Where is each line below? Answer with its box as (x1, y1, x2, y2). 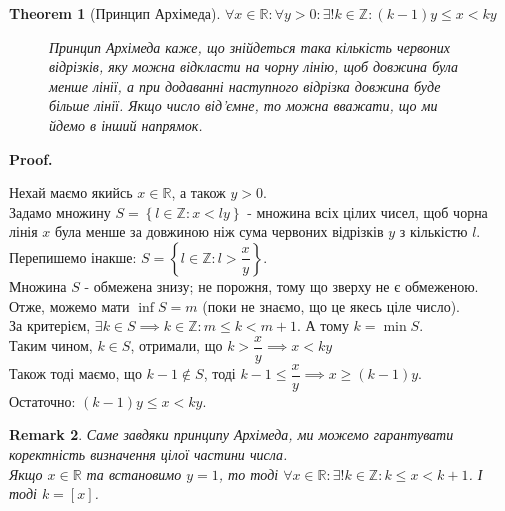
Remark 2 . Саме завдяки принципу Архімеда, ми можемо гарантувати (9, 424, 454, 445)
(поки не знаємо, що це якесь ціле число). (202, 295, 460, 316)
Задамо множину (9, 201, 111, 222)
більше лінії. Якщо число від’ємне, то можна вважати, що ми (49, 95, 438, 116)
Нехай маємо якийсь (9, 182, 133, 203)
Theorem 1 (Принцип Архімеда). (9, 3, 221, 23)
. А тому (297, 315, 349, 336)
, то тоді (218, 463, 279, 484)
